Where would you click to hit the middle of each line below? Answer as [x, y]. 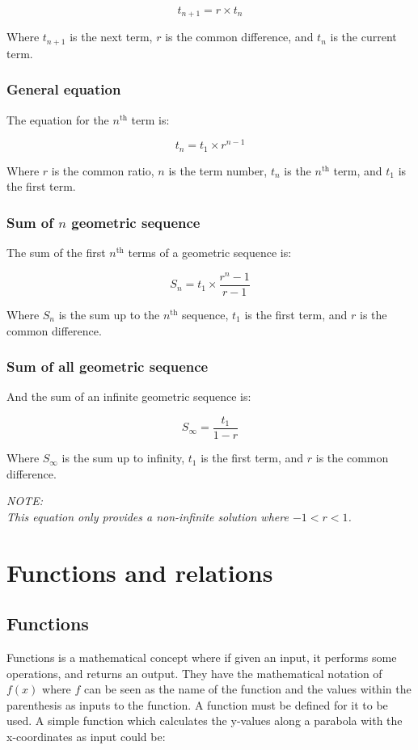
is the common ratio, [103, 170]
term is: [150, 119]
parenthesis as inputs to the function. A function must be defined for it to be [197, 704]
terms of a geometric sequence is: [210, 253]
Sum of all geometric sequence [108, 367]
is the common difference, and [239, 37]
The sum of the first [56, 253]
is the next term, [111, 37]
